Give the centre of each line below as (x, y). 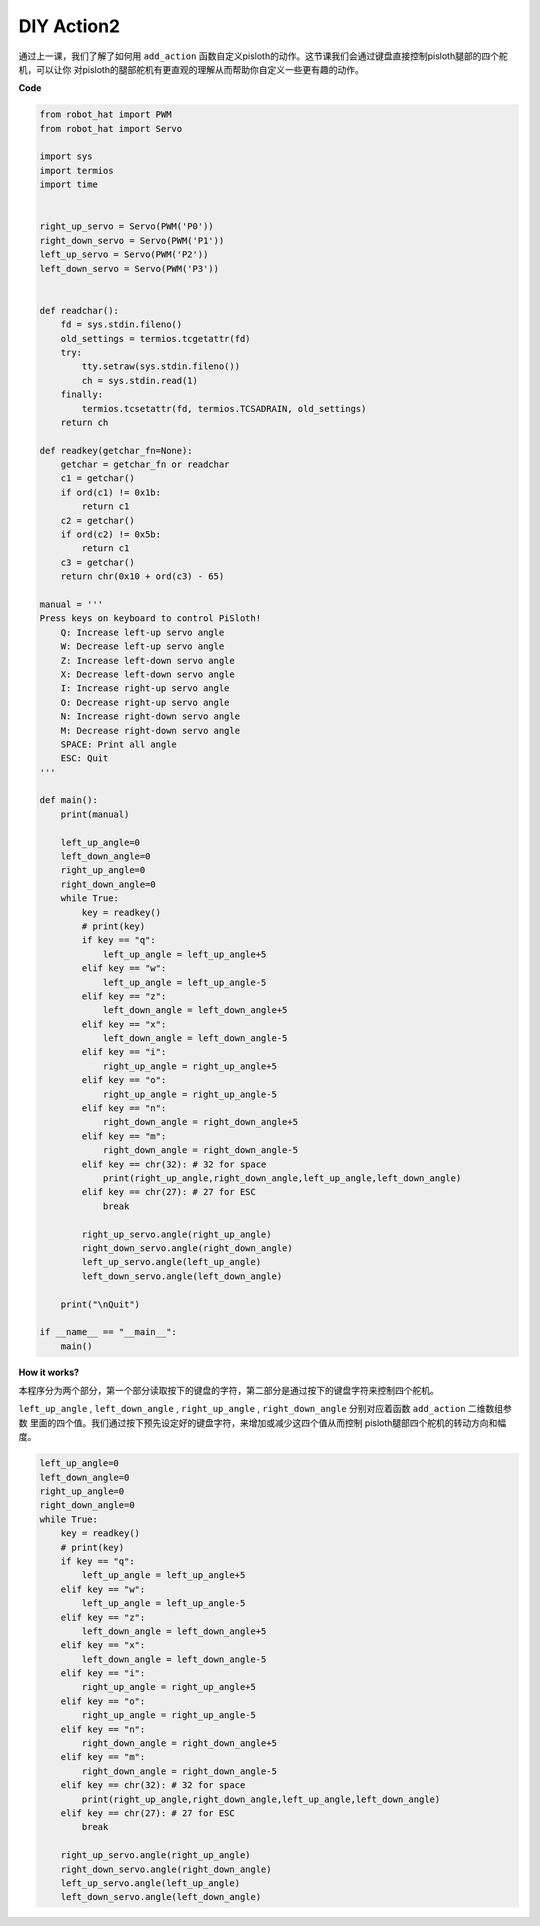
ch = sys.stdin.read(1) (140, 380)
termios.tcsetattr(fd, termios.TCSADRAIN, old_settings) (224, 408)
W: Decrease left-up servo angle (142, 646)
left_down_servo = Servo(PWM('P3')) (129, 268)
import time (69, 184)
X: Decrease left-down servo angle (147, 674)
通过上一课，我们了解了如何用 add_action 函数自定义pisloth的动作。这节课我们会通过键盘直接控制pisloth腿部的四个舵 (263, 56)
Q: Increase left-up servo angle (142, 632)
